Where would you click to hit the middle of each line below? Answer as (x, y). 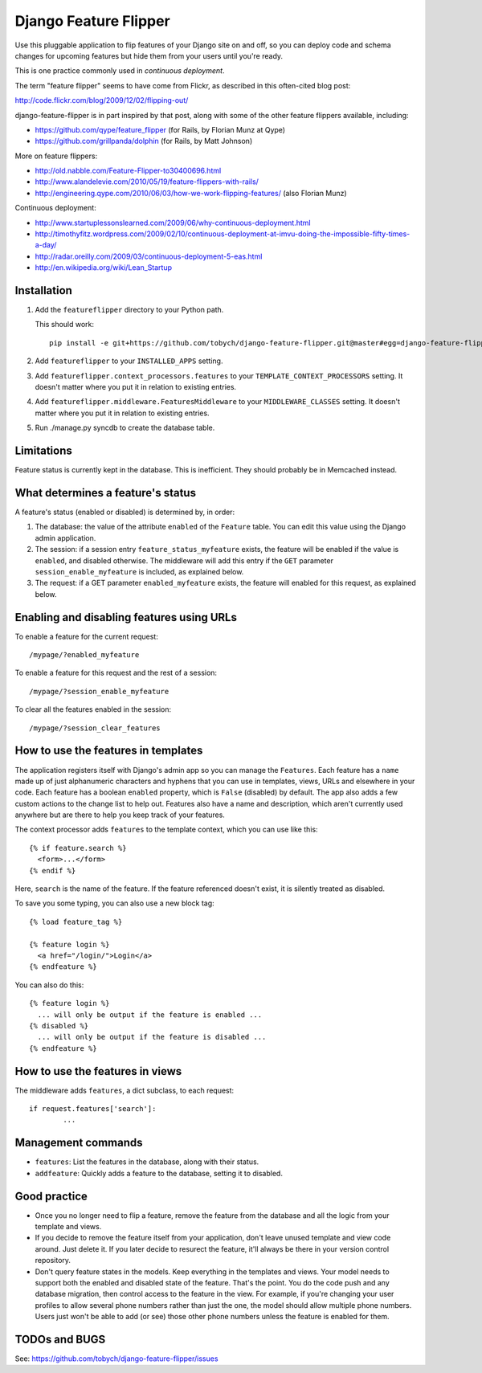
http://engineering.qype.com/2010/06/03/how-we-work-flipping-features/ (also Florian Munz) (191, 193)
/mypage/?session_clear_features (95, 728)
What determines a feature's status (106, 493)
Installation (43, 290)
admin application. (65, 537)
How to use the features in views (98, 1071)
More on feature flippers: (56, 156)
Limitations (43, 451)
